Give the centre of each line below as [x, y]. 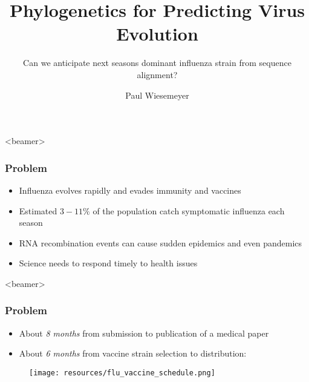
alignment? [157, 74]
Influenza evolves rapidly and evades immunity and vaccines [130, 190]
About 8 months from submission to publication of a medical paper [144, 333]
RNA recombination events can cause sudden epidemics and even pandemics [161, 242]
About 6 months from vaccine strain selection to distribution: [133, 353]
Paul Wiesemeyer [157, 95]
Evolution [157, 34]
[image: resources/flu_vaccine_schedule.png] [122, 373]
